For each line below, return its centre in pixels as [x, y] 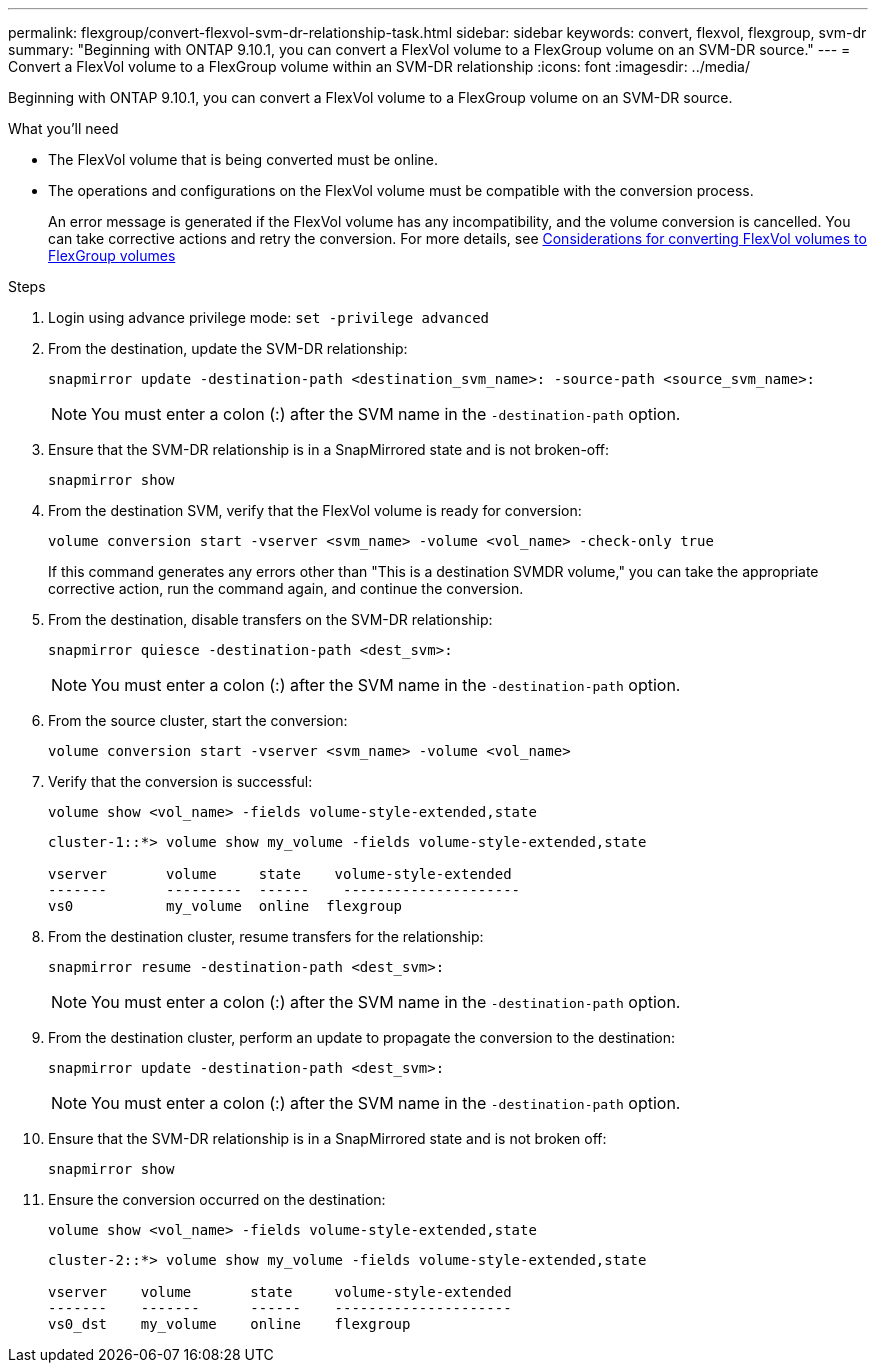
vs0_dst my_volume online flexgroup [229, 1324]
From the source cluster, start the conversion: [198, 720]
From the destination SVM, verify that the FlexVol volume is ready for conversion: [315, 510]
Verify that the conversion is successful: [180, 781]
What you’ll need [63, 128]
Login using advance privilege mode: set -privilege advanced [268, 317]
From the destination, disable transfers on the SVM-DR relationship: [270, 619]
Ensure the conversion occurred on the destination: [217, 1199]
